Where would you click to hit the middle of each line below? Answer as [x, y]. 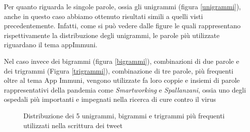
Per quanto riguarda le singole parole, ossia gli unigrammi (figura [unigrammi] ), [123, 6]
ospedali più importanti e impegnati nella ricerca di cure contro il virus [110, 99]
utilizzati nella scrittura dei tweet [73, 125]
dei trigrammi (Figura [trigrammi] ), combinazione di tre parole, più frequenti [119, 70]
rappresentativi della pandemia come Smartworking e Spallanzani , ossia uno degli [125, 89]
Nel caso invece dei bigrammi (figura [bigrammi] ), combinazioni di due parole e [122, 61]
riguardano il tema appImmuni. [51, 45]
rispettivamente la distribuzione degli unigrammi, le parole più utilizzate [112, 35]
